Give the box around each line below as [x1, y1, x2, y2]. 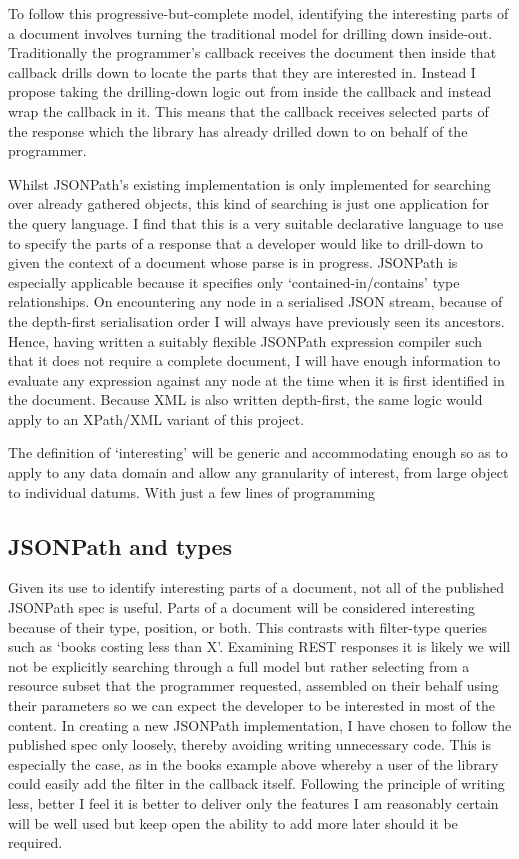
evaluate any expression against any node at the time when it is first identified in [8, 369, 505, 390]
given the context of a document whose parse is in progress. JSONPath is [8, 252, 458, 273]
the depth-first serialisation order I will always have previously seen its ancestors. [8, 310, 505, 331]
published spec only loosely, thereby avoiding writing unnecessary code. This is [8, 734, 491, 755]
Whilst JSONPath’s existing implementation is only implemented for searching [8, 173, 491, 194]
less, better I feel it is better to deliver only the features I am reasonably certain [8, 792, 499, 813]
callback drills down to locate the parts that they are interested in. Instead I [8, 61, 476, 82]
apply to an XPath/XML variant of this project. [8, 408, 305, 429]
